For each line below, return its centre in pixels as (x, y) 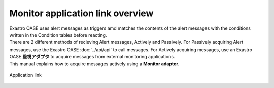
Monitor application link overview (81, 13)
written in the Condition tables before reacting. (58, 35)
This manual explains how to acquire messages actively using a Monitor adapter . (94, 64)
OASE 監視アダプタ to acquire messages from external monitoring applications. (92, 57)
